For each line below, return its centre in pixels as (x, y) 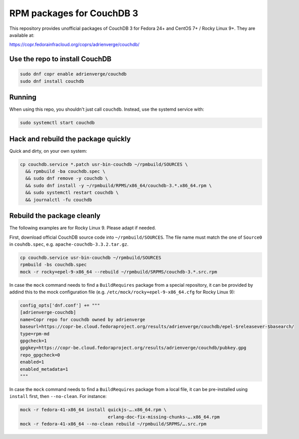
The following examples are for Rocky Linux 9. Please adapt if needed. (83, 228)
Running (23, 97)
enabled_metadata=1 (44, 369)
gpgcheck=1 (33, 341)
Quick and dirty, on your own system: (48, 151)
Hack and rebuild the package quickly (70, 139)
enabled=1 (32, 362)
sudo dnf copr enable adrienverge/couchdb (73, 74)
